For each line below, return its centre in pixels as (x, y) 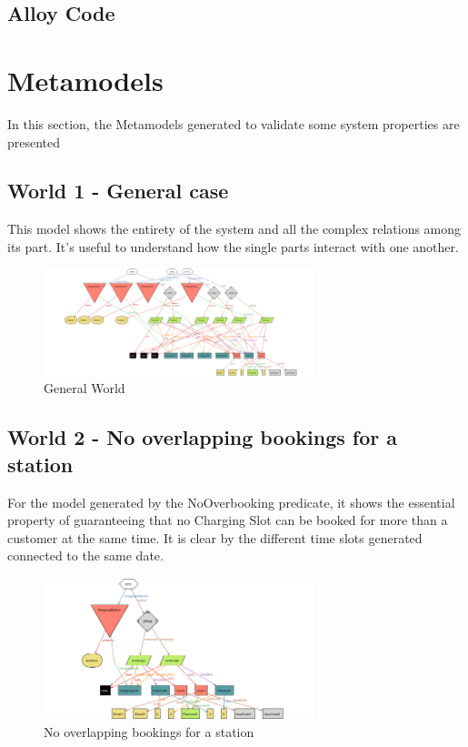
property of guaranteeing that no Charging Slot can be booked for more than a (228, 520)
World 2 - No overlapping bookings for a (202, 437)
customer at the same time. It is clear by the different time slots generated (215, 537)
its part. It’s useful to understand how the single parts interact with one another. (233, 246)
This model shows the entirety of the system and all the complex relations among (234, 229)
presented (34, 141)
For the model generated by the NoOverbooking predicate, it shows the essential (231, 502)
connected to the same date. (85, 555)
